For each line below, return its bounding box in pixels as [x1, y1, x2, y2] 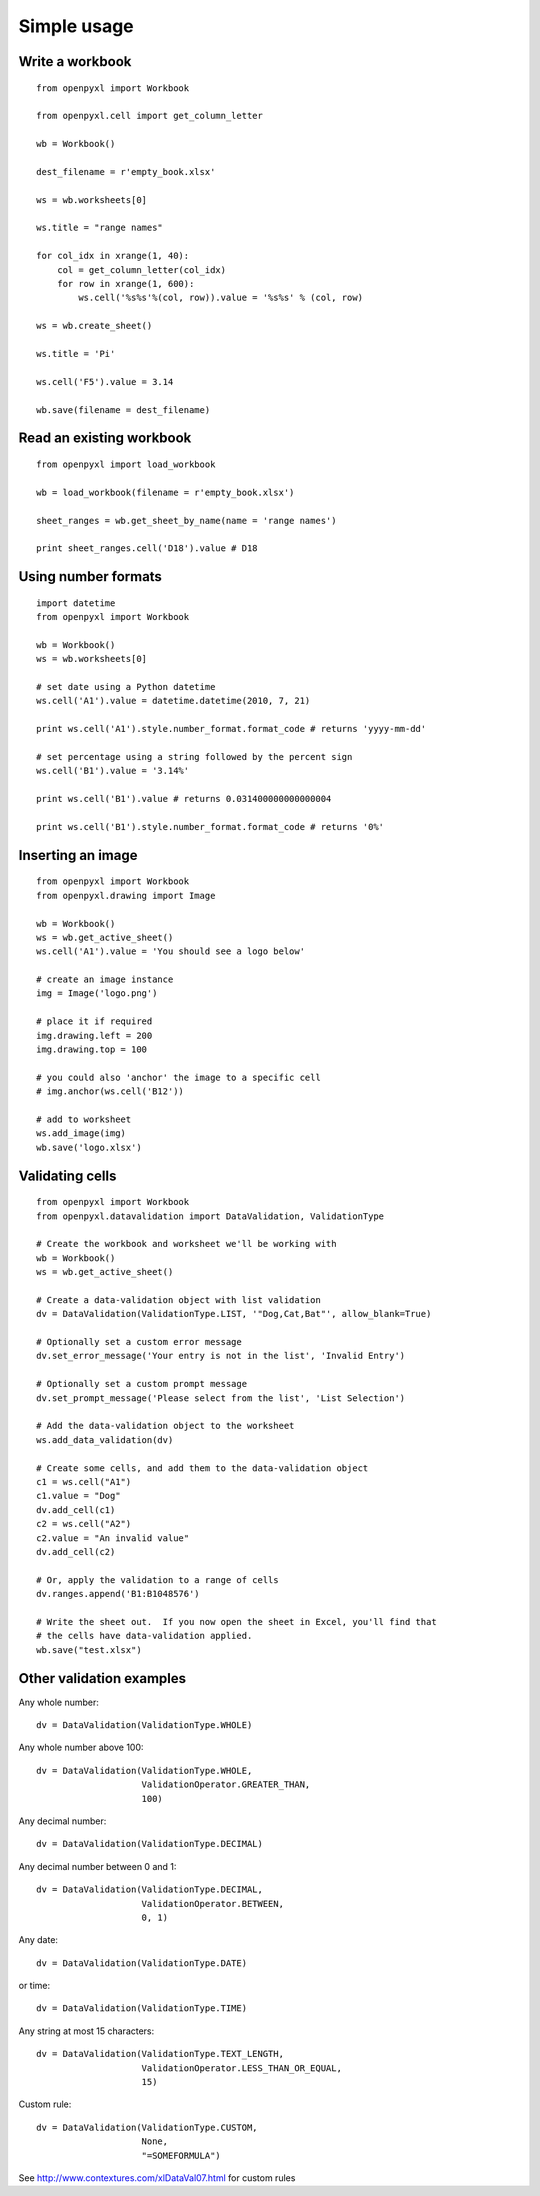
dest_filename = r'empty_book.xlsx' [36, 166, 216, 177]
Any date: [18, 1934, 59, 1946]
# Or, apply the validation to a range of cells [36, 1574, 279, 1585]
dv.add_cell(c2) [36, 1546, 116, 1557]
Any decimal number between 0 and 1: [18, 1860, 177, 1872]
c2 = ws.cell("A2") [36, 1518, 132, 1530]
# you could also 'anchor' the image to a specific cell [36, 1071, 322, 1083]
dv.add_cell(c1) [36, 1504, 116, 1515]
